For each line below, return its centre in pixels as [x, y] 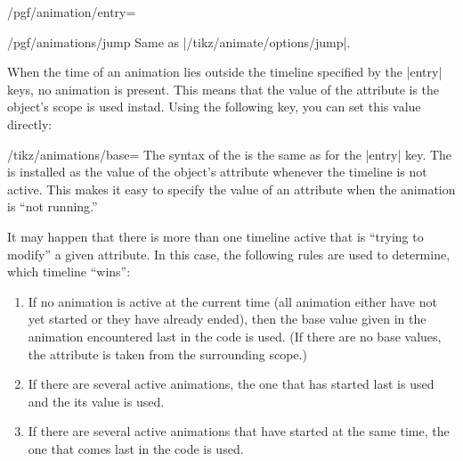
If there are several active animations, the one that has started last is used [231, 384]
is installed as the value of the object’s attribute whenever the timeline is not [217, 172]
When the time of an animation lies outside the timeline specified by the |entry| [225, 72]
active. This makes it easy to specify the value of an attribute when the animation [231, 189]
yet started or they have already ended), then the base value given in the [227, 319]
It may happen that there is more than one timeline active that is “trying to [215, 236]
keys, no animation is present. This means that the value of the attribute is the [223, 89]
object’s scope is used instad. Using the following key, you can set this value [214, 107]
